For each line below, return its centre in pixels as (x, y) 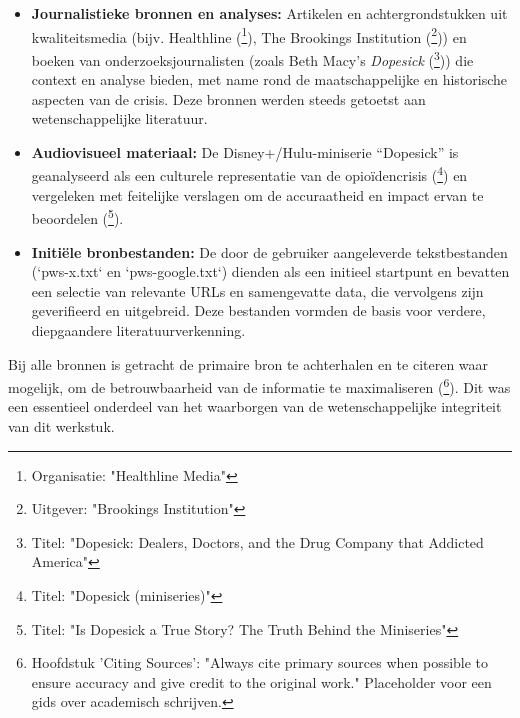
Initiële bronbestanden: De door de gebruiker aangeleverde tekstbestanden (269, 251)
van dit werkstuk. (61, 425)
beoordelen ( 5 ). (77, 216)
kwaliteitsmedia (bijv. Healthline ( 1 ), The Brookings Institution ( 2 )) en (249, 35)
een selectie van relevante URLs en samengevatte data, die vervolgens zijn (257, 290)
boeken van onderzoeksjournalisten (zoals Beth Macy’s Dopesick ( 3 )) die (252, 58)
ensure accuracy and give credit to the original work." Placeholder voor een (261, 681)
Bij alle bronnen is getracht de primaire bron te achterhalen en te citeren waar (248, 363)
